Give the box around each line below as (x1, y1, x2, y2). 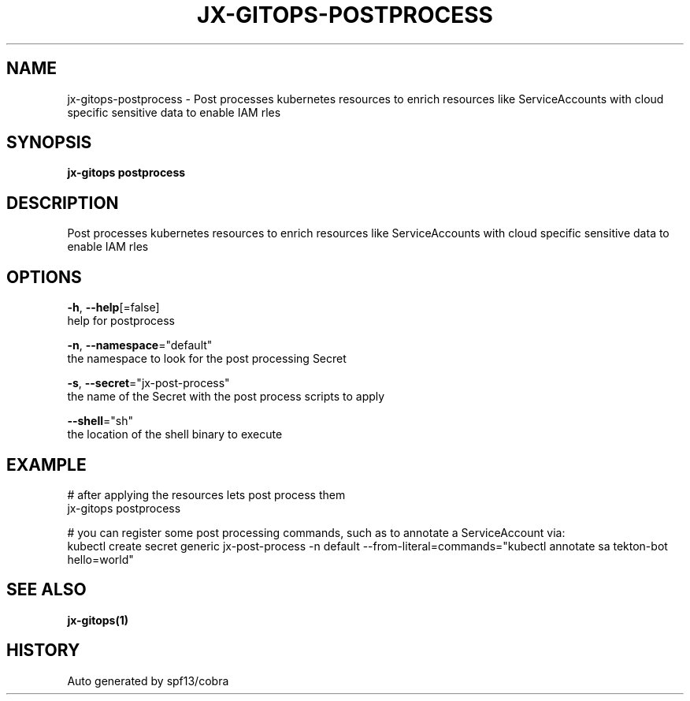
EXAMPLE (6, 454, 87, 475)
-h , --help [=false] (67, 300, 160, 315)
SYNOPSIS (6, 132, 92, 153)
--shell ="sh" (67, 414, 133, 428)
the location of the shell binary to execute (67, 427, 283, 442)
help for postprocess (67, 314, 175, 328)
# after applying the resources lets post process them (67, 487, 346, 502)
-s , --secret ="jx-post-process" (67, 376, 230, 390)
